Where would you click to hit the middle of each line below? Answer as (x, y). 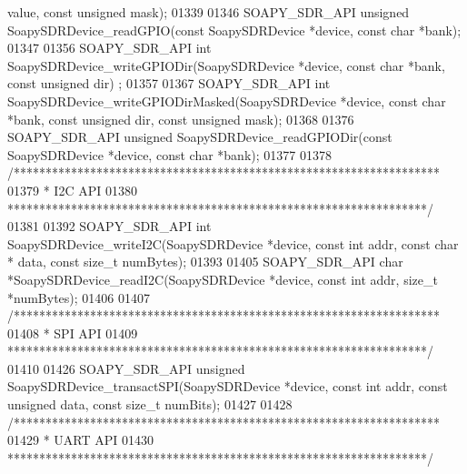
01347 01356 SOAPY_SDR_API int (109, 48)
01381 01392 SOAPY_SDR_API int (109, 226)
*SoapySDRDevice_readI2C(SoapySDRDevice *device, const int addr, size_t (223, 279)
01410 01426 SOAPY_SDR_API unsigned (126, 368)
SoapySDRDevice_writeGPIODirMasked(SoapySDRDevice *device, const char (227, 101)
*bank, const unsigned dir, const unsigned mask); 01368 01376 (181, 119)
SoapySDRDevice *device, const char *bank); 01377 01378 (169, 154)
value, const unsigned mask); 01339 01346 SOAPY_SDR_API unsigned (209, 12)
